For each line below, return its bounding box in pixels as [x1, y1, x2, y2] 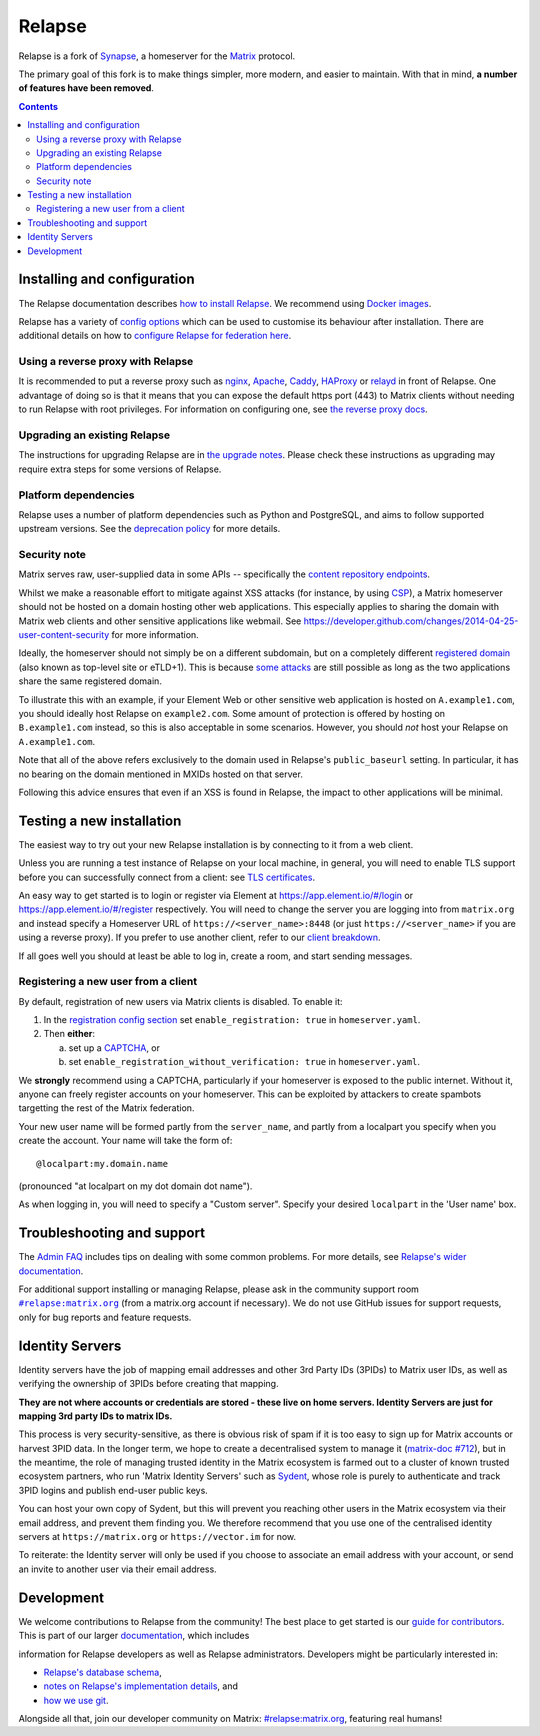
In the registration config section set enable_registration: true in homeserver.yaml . [43, 1014, 421, 1026]
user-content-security [18, 629, 110, 640]
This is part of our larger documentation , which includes [18, 1630, 250, 1642]
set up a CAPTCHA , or [68, 1041, 160, 1054]
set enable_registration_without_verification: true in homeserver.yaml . [68, 1056, 420, 1068]
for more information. [111, 629, 199, 640]
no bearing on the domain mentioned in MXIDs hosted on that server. [18, 768, 304, 780]
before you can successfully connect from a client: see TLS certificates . [18, 871, 315, 883]
